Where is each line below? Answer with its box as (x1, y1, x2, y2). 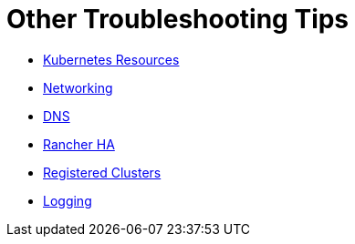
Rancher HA (43, 136, 115, 152)
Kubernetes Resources (43, 51, 180, 67)
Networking (43, 79, 113, 96)
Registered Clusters (43, 164, 162, 180)
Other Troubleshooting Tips (6, 4, 350, 35)
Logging (43, 192, 92, 208)
